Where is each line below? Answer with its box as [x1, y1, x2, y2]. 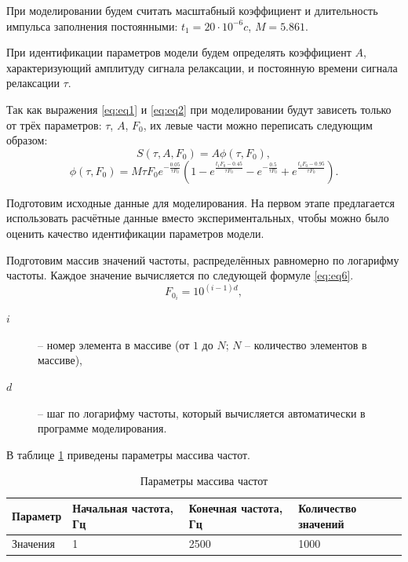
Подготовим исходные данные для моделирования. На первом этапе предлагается [6, 194, 395, 210]
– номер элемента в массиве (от [38, 336, 190, 352]
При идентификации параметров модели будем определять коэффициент [6, 44, 352, 60]
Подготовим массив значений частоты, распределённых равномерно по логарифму [6, 251, 399, 268]
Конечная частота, [188, 500, 283, 516]
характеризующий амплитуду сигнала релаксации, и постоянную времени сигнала [6, 59, 398, 75]
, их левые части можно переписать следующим [143, 116, 373, 133]
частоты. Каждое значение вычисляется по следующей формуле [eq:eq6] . [6, 267, 354, 283]
